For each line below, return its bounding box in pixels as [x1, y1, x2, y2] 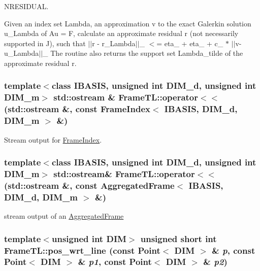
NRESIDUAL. [4, 1, 49, 11]
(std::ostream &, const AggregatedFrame [4, 179, 175, 191]
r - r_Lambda [92, 38, 136, 48]
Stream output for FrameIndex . [4, 134, 102, 145]
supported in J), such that [4, 38, 86, 48]
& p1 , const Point [78, 255, 152, 268]
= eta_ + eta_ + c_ [156, 38, 223, 48]
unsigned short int [140, 232, 217, 245]
